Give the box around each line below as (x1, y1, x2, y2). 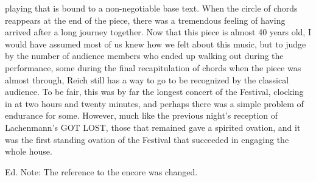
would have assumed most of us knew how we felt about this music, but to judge (5, 37, 306, 50)
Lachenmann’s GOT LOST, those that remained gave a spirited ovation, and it (5, 121, 301, 133)
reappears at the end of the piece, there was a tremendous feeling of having (5, 13, 286, 26)
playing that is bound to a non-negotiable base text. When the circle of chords (5, 2, 298, 14)
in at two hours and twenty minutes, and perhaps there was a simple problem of (5, 97, 304, 110)
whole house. (5, 145, 52, 158)
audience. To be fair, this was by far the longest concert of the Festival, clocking (5, 85, 304, 98)
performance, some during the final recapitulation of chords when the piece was (5, 61, 301, 74)
